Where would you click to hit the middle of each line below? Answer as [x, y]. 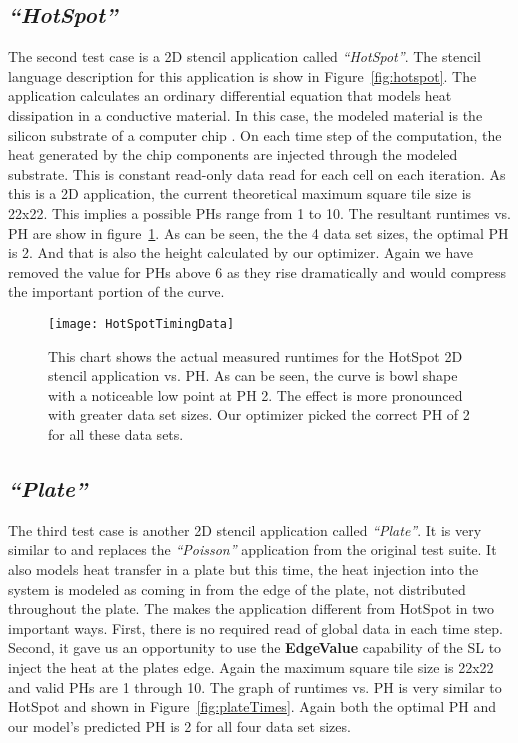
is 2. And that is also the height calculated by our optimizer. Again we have [241, 252]
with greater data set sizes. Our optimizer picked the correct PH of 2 [259, 414]
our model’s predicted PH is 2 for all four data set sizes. [179, 725]
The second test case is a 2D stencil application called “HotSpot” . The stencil [244, 56]
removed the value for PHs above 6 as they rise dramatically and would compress [257, 271]
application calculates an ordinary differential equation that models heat [230, 95]
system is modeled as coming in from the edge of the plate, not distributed [237, 588]
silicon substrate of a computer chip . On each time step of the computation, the [255, 134]
